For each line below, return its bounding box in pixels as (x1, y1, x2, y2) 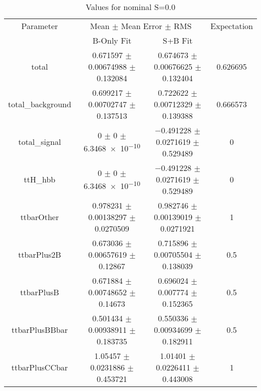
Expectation (210, 20, 253, 32)
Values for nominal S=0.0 (85, 1, 176, 13)
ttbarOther (20, 211, 59, 223)
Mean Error (121, 20, 163, 32)
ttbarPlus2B (18, 249, 61, 260)
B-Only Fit (92, 35, 132, 46)
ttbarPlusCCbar (11, 361, 68, 373)
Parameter (21, 20, 58, 32)
